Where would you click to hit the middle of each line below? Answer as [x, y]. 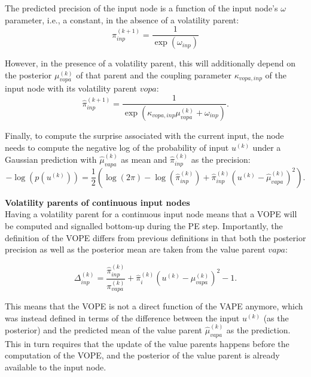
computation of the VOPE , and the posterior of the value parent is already [142, 355]
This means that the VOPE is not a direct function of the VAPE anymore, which [154, 306]
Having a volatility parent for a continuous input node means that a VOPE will [151, 214]
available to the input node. [56, 367]
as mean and [144, 159]
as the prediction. [258, 329]
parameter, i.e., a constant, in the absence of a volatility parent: [122, 19]
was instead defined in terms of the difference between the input [122, 317]
